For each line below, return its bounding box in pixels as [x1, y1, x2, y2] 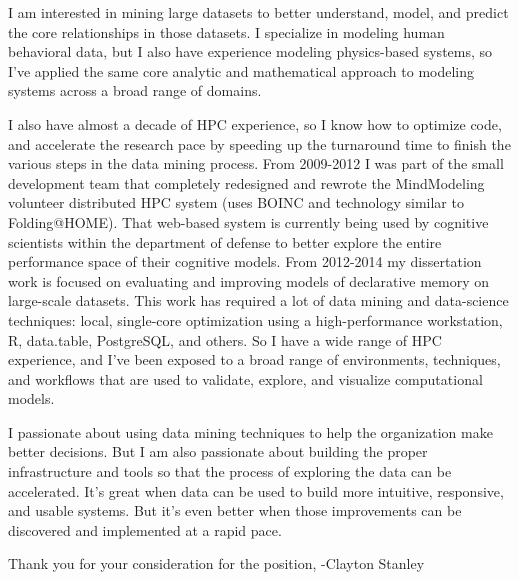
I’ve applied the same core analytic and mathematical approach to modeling [8, 60, 475, 81]
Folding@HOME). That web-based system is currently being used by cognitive [8, 211, 489, 232]
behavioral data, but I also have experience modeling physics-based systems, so [8, 41, 493, 62]
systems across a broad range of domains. [8, 80, 262, 101]
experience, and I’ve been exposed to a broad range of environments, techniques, [8, 349, 501, 370]
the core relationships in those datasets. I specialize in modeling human [8, 21, 445, 42]
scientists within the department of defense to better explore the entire [8, 231, 442, 252]
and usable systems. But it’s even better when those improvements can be [8, 500, 462, 521]
